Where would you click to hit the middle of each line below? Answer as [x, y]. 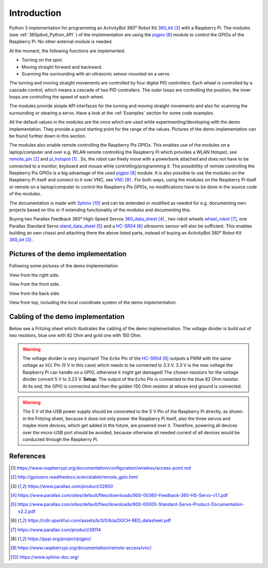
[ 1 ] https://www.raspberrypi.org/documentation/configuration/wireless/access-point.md [101, 468]
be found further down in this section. [48, 136]
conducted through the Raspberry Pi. [61, 439]
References [27, 456]
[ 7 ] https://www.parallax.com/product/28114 [56, 530]
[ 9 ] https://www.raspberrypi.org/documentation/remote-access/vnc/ [81, 548]
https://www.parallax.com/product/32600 [70, 486]
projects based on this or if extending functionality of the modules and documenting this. [100, 210]
